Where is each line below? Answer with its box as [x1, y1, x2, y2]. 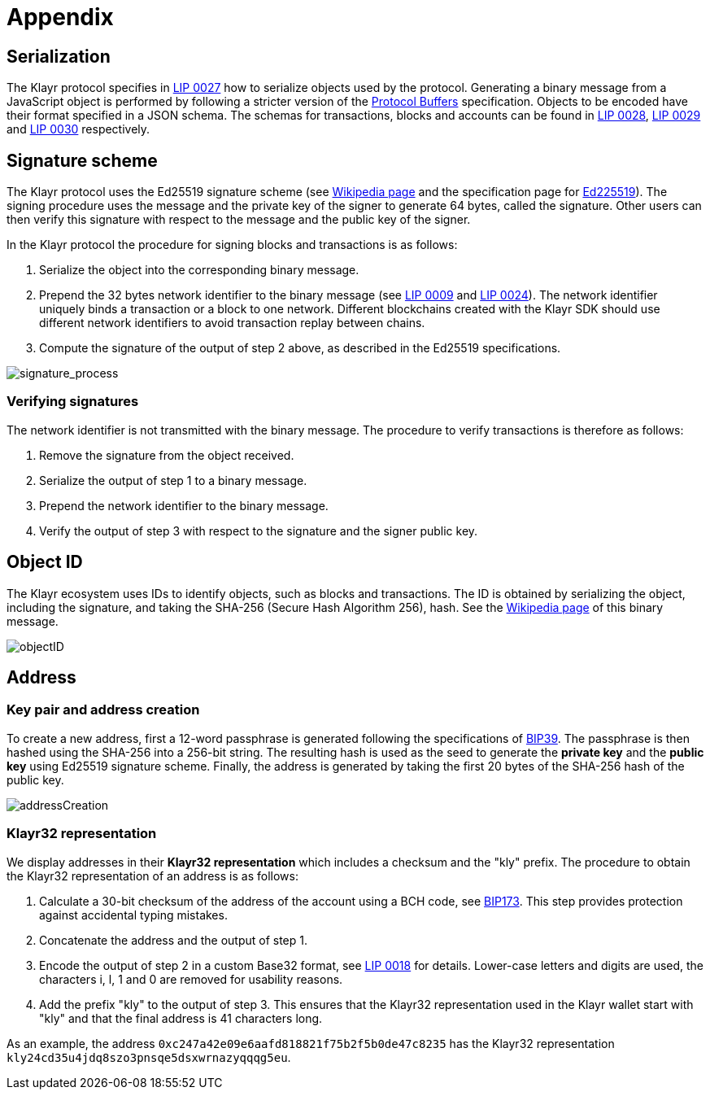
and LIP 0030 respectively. [7, 122, 150, 137]
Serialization [7, 46, 111, 67]
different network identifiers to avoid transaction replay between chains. [39, 316, 425, 330]
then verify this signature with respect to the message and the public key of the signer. [7, 212, 471, 227]
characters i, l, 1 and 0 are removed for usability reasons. [39, 972, 343, 986]
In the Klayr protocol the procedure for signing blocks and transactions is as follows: [7, 238, 458, 252]
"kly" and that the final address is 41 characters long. [39, 1011, 323, 1025]
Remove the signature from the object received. [39, 448, 294, 462]
